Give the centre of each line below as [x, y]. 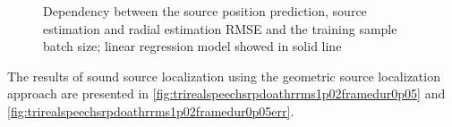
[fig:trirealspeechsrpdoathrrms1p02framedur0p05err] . [151, 110]
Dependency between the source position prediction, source [205, 11]
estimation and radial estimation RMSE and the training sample [220, 28]
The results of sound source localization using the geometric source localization [224, 76]
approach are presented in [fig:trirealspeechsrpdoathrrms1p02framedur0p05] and [226, 93]
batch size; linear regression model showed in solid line [192, 46]
